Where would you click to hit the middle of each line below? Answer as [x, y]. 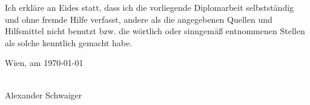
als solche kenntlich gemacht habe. [69, 42]
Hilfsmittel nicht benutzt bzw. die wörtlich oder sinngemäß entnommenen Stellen [155, 31]
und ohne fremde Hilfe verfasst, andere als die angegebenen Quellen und [139, 19]
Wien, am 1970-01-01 [44, 63]
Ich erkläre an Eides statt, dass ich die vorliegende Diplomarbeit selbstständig [150, 7]
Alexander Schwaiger [44, 94]
